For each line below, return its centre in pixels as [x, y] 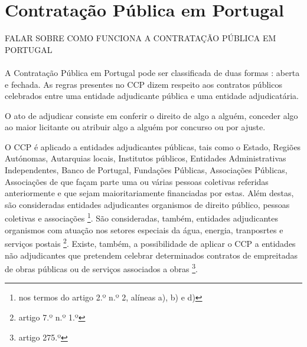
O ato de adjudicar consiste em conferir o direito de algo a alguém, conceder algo [151, 115]
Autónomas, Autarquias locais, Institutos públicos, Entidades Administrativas [146, 158]
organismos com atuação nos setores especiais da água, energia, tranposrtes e [144, 229]
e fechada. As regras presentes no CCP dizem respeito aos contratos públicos [143, 84]
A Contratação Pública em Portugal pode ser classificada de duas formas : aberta [152, 72]
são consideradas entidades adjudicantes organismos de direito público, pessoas [147, 204]
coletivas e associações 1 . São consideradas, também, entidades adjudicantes [142, 217]
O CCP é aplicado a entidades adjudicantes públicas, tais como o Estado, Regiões [153, 146]
